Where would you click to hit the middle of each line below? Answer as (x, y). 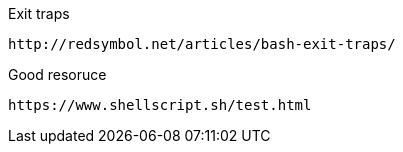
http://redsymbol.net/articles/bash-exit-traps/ (202, 44)
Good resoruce (57, 74)
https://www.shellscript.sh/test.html (160, 105)
